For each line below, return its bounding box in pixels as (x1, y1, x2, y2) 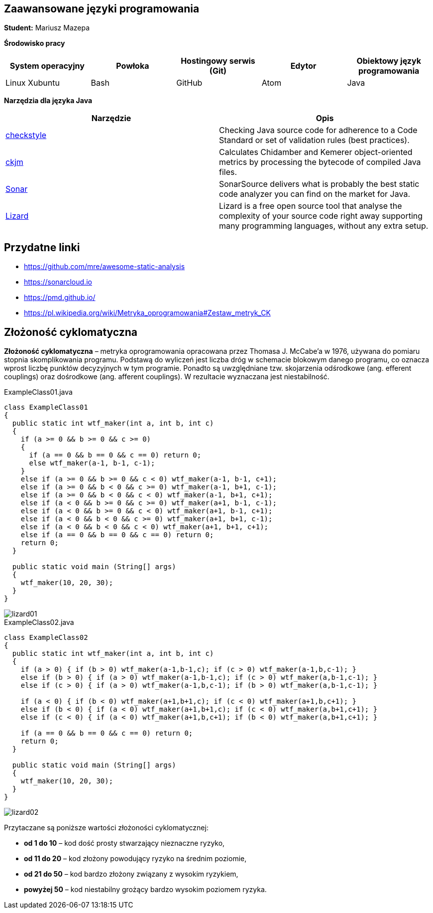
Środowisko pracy (4, 39, 65, 48)
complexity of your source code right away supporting (219, 211, 423, 221)
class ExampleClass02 (4, 633, 88, 642)
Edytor (290, 61, 317, 71)
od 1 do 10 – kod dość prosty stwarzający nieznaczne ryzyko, (24, 839, 225, 848)
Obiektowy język (356, 56, 421, 66)
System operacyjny (9, 61, 85, 71)
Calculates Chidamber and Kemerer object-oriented (219, 147, 413, 157)
